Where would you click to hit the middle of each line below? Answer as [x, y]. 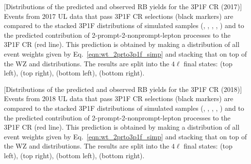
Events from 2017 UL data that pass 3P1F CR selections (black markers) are [119, 16]
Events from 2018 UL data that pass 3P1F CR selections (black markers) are [119, 98]
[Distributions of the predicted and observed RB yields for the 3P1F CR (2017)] [123, 6]
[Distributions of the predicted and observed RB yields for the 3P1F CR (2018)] [123, 89]
